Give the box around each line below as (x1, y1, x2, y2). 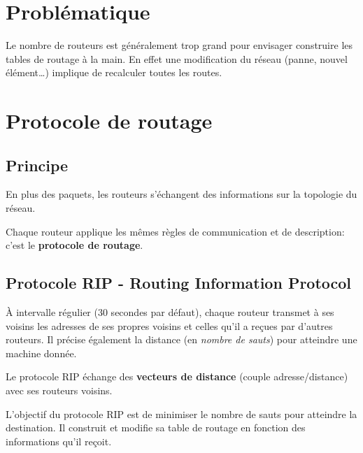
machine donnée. (6, 345, 77, 360)
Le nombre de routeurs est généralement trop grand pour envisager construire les (6, 38, 353, 52)
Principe (6, 154, 69, 175)
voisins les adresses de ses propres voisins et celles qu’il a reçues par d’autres (6, 318, 333, 333)
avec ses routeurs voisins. (6, 383, 113, 398)
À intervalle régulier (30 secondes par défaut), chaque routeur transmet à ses (6, 305, 334, 319)
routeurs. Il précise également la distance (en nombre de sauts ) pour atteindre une (6, 332, 357, 347)
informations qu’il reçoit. (6, 433, 112, 448)
